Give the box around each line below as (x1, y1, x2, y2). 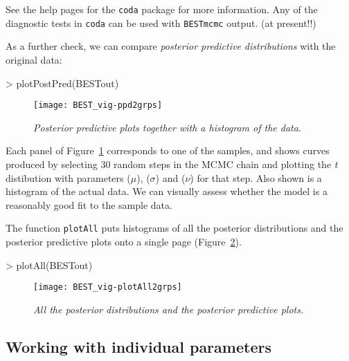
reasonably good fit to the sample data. (6, 197, 172, 212)
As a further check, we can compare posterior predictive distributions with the (6, 39, 336, 53)
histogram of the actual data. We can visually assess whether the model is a (6, 184, 328, 198)
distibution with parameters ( (6, 170, 131, 185)
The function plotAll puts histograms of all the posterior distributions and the (6, 221, 343, 235)
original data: (6, 52, 62, 66)
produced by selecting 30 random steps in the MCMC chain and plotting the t (6, 156, 338, 171)
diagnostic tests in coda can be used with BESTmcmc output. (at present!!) (6, 15, 316, 30)
